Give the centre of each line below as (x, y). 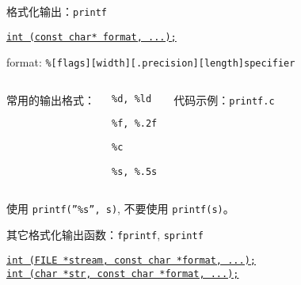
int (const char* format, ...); (91, 37)
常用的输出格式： (51, 99)
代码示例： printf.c (224, 99)
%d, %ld (132, 99)
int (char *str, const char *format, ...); (123, 274)
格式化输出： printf (57, 11)
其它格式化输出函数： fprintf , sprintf (105, 235)
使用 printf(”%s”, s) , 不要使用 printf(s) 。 (120, 208)
